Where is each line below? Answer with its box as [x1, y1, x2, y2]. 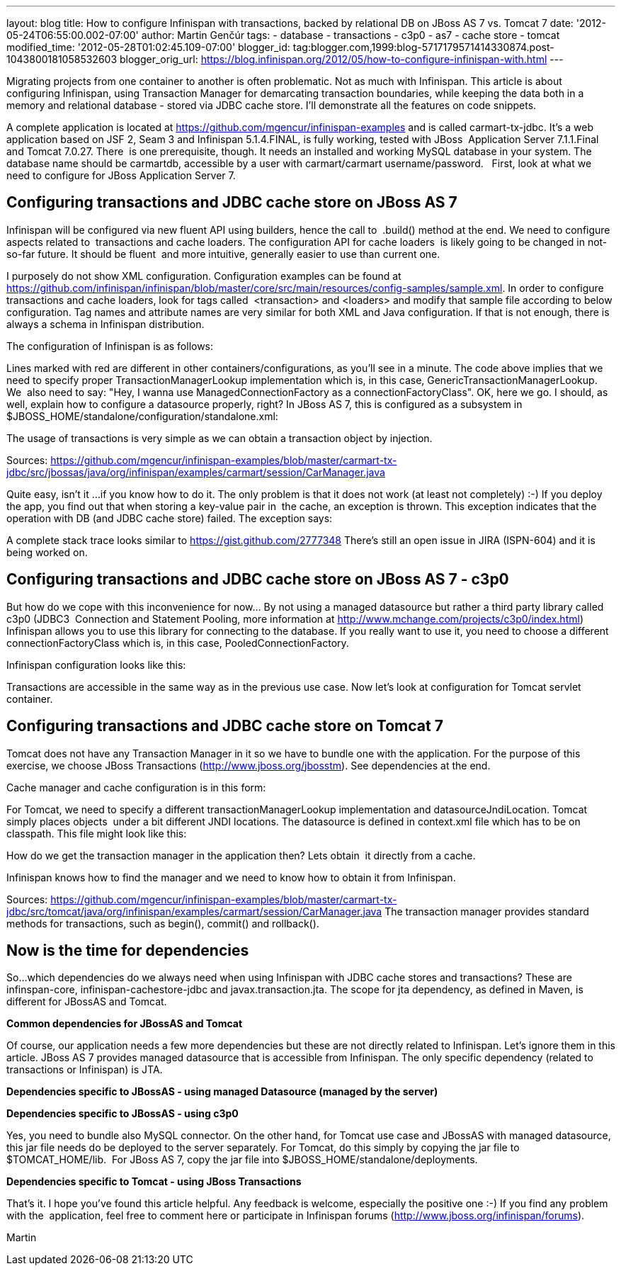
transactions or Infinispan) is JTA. [6, 1063, 163, 1076]
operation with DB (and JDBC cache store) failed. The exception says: [6, 512, 333, 524]
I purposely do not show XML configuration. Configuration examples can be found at [6, 269, 401, 282]
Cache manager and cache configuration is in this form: [6, 781, 266, 793]
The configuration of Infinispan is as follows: [6, 339, 214, 352]
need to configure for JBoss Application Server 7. [6, 169, 236, 181]
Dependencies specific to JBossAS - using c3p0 [6, 1107, 239, 1120]
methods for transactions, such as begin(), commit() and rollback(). [6, 917, 319, 930]
